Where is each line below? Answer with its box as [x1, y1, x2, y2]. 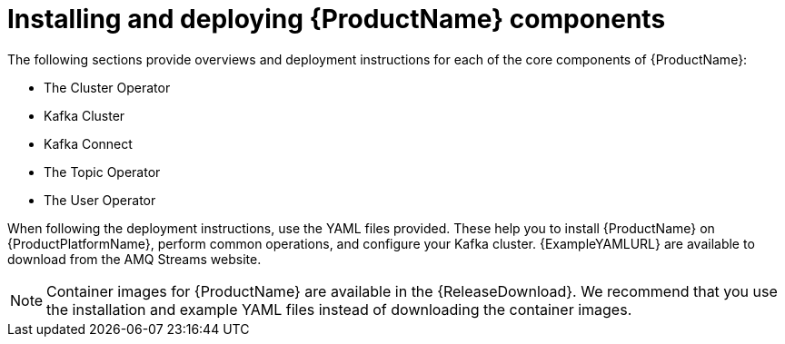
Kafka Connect [44, 135, 133, 152]
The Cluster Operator [44, 79, 171, 95]
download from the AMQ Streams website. [7, 251, 262, 267]
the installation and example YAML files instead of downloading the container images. [46, 300, 632, 319]
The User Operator [44, 192, 156, 208]
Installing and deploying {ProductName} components [7, 4, 666, 34]
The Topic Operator [44, 163, 161, 180]
